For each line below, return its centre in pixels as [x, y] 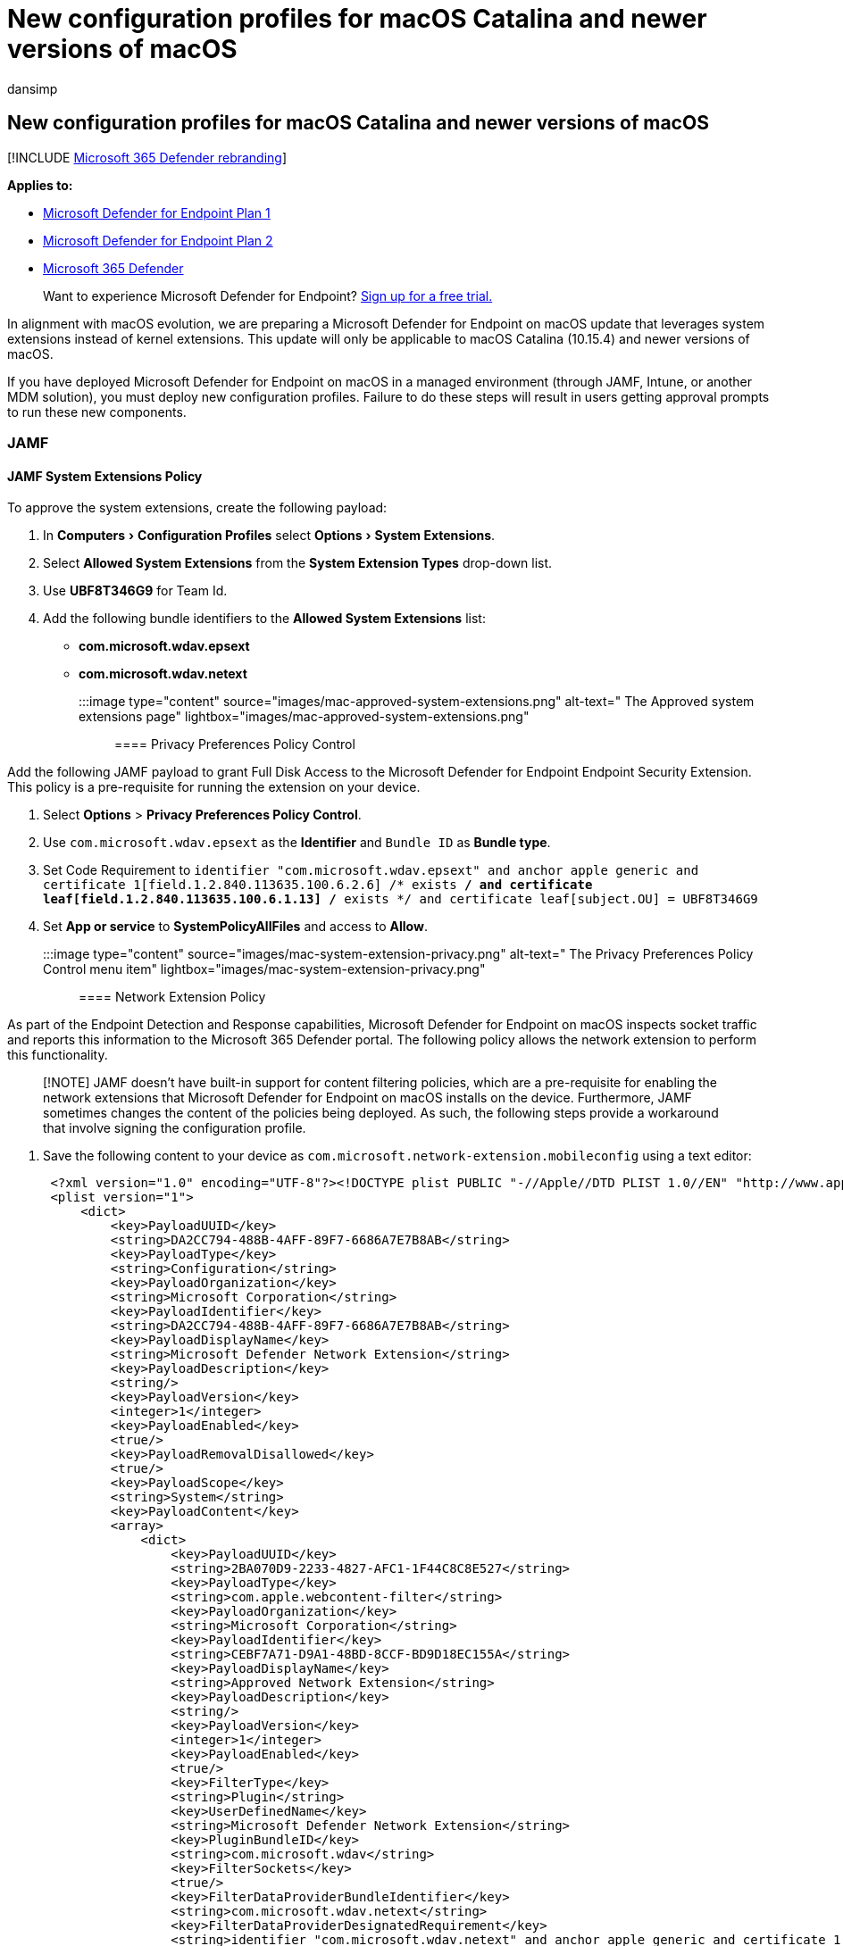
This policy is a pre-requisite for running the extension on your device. [214, 787]
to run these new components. [97, 412]
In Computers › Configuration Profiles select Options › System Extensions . [269, 536]
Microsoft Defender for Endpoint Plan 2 [158, 240]
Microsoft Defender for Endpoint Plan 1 [157, 212]
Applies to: [40, 185]
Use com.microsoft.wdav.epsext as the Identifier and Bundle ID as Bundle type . [297, 843]
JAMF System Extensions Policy [105, 476]
